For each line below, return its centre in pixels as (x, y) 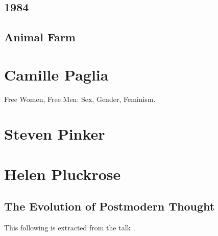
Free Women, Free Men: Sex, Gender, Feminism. (80, 99)
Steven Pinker (55, 134)
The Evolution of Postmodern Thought (110, 206)
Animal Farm (40, 37)
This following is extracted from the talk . (70, 228)
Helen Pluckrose (63, 174)
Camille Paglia (56, 74)
